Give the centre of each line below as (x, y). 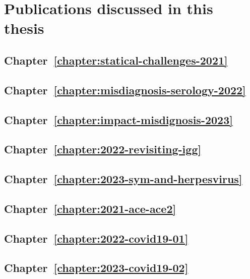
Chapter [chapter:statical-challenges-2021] (116, 60)
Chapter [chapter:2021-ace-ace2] (90, 208)
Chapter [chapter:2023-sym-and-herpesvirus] (123, 179)
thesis (24, 28)
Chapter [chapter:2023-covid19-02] (96, 268)
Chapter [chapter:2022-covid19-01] (96, 238)
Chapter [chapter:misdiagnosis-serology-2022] (125, 90)
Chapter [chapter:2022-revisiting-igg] (103, 149)
